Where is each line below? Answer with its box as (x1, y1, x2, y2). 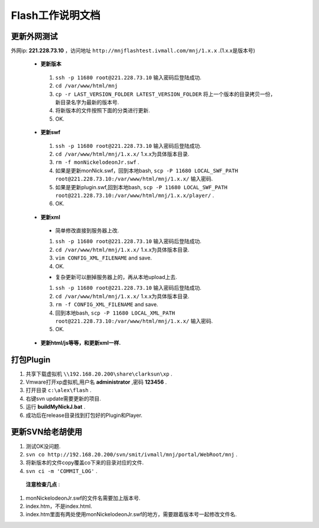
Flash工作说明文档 (11, 9, 100, 22)
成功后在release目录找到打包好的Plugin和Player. (25, 412, 143, 419)
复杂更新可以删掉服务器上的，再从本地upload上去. (55, 274, 177, 281)
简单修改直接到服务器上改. (55, 227, 119, 234)
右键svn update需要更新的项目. (25, 395, 102, 402)
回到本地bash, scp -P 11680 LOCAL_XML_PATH (55, 309, 175, 316)
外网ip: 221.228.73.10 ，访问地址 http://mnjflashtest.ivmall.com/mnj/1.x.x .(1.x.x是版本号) (11, 47, 255, 54)
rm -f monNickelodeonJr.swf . (55, 158, 140, 166)
